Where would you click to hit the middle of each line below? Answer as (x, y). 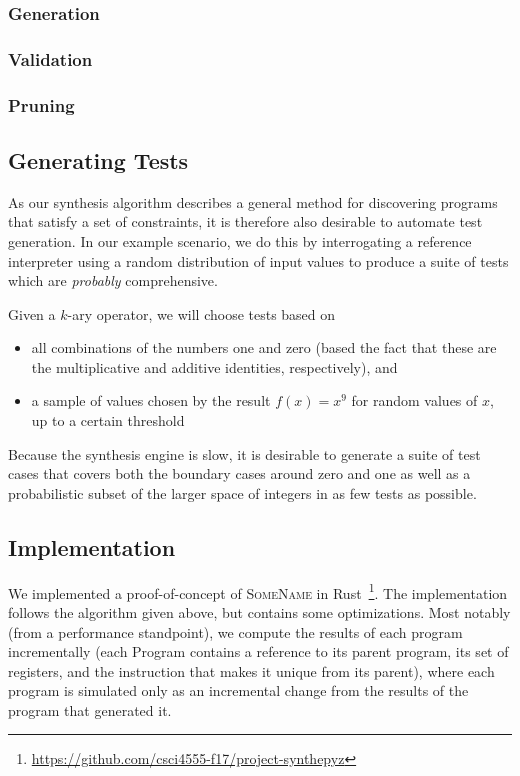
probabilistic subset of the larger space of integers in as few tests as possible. (242, 492)
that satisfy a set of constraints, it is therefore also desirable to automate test (245, 221)
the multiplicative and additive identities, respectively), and (214, 366)
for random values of (414, 400)
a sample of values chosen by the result (151, 400)
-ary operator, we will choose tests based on (201, 313)
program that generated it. (90, 709)
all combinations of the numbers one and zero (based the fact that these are (264, 347)
